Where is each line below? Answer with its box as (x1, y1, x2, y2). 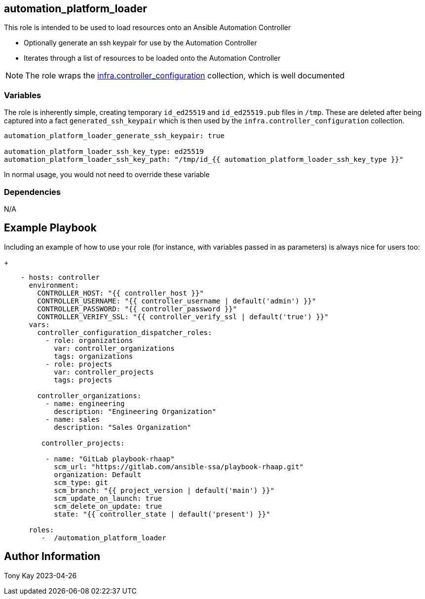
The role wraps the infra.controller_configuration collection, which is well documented (25, 71, 345, 81)
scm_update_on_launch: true (54, 494, 162, 502)
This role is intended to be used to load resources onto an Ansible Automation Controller (4, 23, 291, 32)
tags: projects (54, 375, 113, 384)
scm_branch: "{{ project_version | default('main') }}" (54, 486, 274, 494)
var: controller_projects (54, 368, 154, 376)
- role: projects (45, 360, 113, 368)
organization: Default (54, 470, 142, 479)
